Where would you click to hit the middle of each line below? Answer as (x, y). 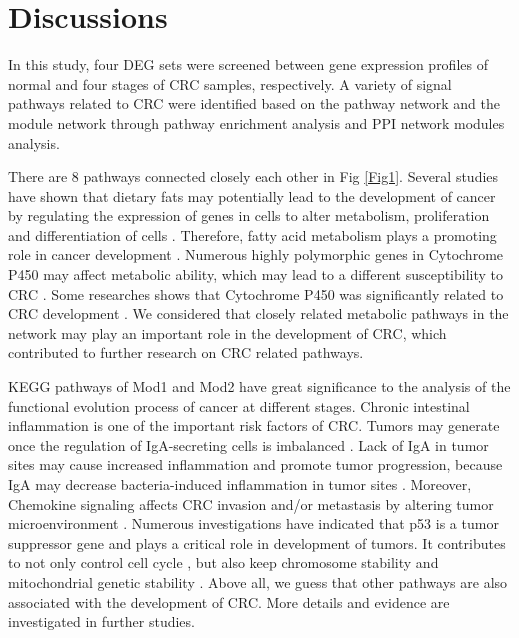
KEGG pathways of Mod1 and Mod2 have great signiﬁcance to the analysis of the (259, 386)
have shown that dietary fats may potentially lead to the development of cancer (252, 195)
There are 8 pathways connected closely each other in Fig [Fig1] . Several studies (253, 176)
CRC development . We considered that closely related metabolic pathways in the (258, 313)
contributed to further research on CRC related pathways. (186, 352)
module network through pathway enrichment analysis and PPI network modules (256, 122)
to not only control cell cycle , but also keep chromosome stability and (223, 562)
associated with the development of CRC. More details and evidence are (229, 601)
